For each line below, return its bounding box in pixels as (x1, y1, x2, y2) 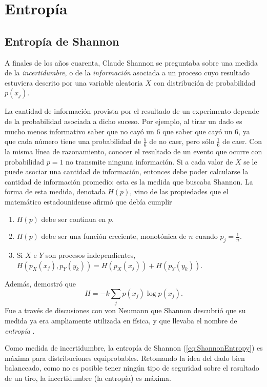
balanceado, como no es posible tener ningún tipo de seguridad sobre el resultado (5, 362, 259, 373)
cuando (195, 231, 218, 241)
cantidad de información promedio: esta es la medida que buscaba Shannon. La (5, 176, 253, 187)
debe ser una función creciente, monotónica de (41, 231, 187, 241)
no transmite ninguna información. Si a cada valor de (66, 156, 233, 167)
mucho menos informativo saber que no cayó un (5, 126, 154, 136)
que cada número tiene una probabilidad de (5, 136, 141, 147)
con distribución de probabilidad (153, 77, 256, 88)
